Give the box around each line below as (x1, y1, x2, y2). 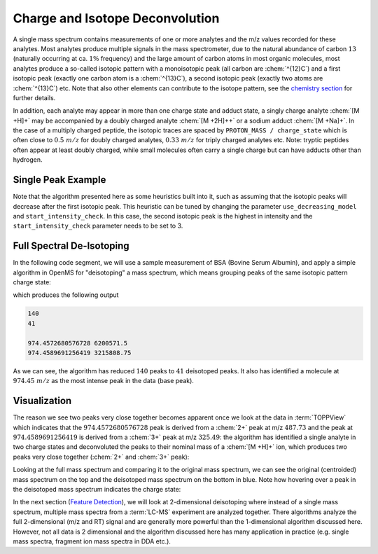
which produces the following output (13, 291, 119, 299)
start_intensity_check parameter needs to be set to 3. (13, 221, 183, 230)
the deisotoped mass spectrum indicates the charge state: (13, 485, 181, 493)
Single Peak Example (13, 174, 106, 186)
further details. (13, 93, 56, 102)
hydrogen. (13, 155, 43, 164)
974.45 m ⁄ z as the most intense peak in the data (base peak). (13, 377, 194, 385)
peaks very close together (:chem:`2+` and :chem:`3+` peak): (13, 452, 190, 461)
